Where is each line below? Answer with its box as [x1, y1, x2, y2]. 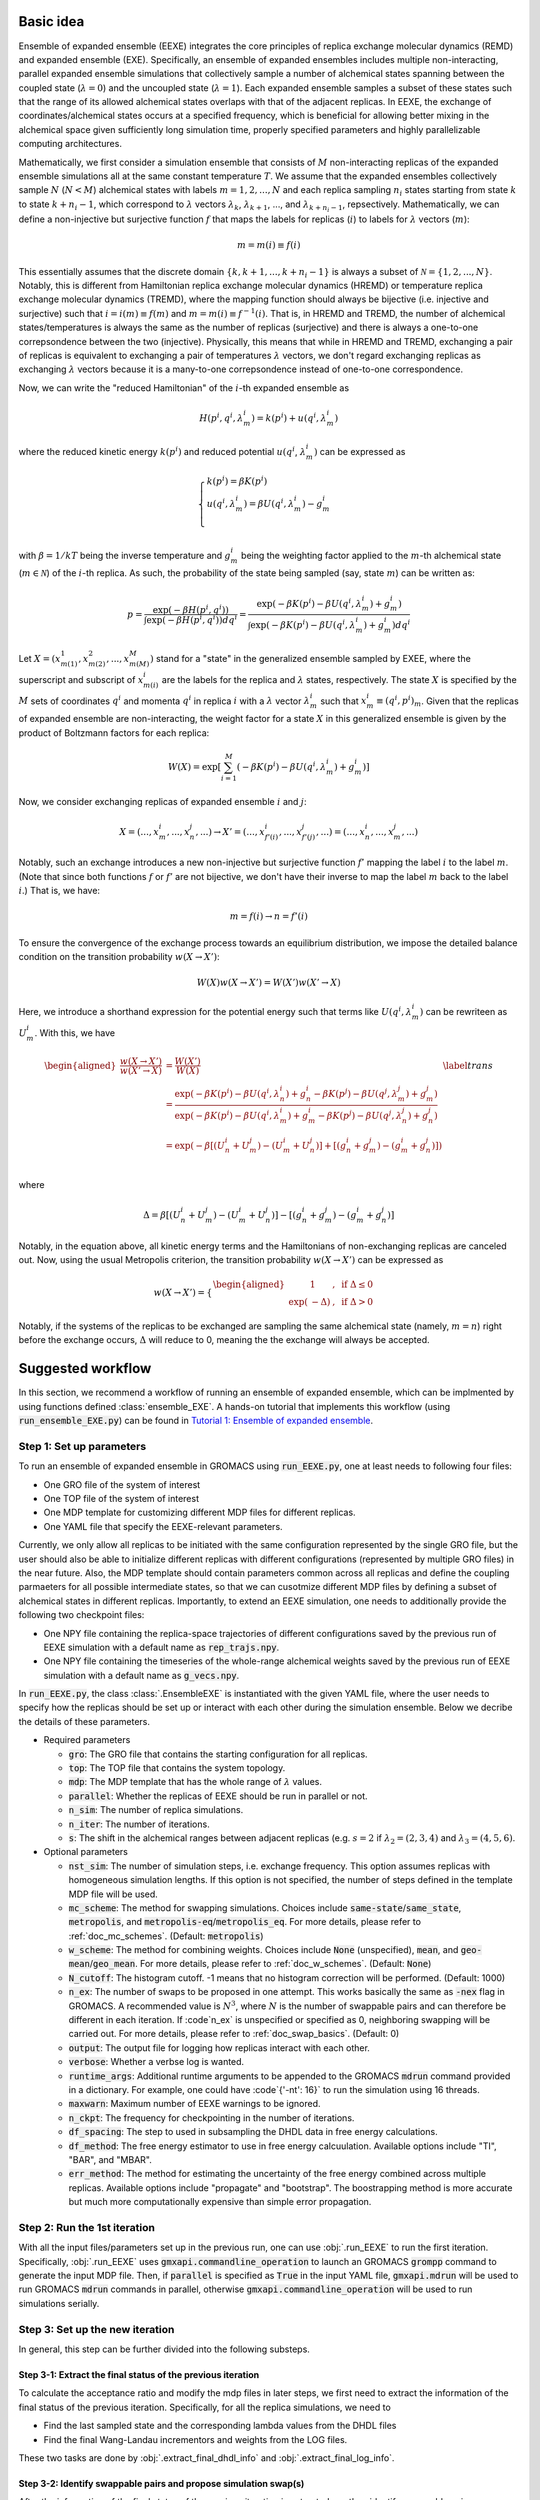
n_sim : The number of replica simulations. [68, 1804, 244, 1816]
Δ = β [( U [143, 1210, 182, 1221]
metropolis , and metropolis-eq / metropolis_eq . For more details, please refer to [68, 1916, 422, 1928]
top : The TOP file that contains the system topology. [68, 1762, 286, 1774]
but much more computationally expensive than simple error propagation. [68, 2196, 372, 2208]
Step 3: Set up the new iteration [18, 2322, 175, 2336]
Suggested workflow [18, 1360, 152, 1377]
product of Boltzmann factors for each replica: [18, 726, 210, 739]
